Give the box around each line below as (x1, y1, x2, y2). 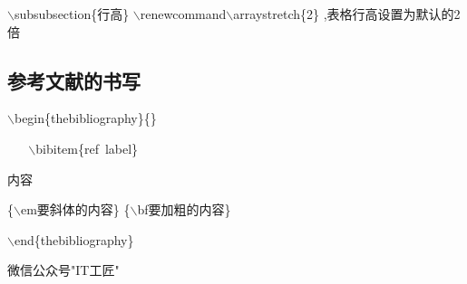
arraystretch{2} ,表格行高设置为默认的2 (233, 5, 461, 23)
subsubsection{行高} (14, 5, 130, 23)
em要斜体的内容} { (20, 200, 131, 219)
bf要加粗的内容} (137, 200, 231, 219)
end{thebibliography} (14, 230, 134, 249)
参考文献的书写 (7, 66, 141, 94)
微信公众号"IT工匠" (7, 260, 120, 279)
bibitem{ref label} (35, 138, 139, 157)
